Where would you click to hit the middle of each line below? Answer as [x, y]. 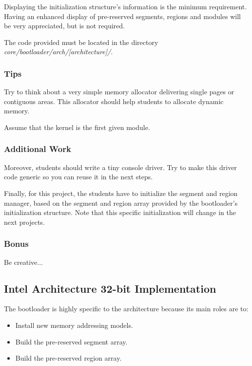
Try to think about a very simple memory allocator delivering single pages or [119, 92]
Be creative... [23, 262]
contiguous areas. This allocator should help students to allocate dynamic [114, 101]
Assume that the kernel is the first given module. [77, 127]
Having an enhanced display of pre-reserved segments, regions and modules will [122, 16]
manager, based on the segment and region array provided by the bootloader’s [121, 203]
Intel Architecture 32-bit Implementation [110, 288]
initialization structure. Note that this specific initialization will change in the [120, 212]
